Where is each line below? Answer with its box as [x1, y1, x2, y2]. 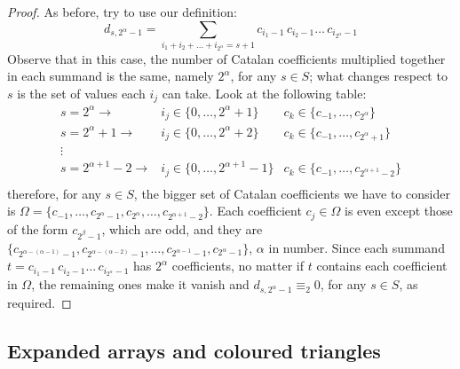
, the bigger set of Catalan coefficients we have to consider [133, 184, 450, 202]
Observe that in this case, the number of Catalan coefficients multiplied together [7, 49, 446, 67]
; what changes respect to [309, 67, 448, 85]
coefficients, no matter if [171, 256, 305, 275]
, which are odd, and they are [101, 219, 263, 238]
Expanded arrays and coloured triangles [7, 337, 381, 365]
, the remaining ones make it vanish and [31, 275, 250, 294]
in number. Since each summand [268, 238, 445, 256]
